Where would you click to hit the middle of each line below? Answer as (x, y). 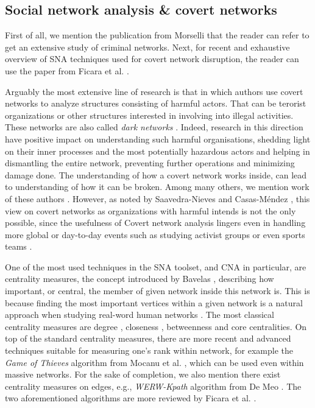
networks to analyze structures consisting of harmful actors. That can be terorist (156, 103)
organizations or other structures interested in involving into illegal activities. (149, 115)
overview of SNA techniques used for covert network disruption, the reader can (152, 59)
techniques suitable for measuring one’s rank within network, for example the (149, 350)
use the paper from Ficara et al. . (67, 70)
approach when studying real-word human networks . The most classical (140, 315)
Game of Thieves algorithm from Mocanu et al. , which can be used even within (154, 362)
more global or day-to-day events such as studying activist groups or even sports (155, 234)
